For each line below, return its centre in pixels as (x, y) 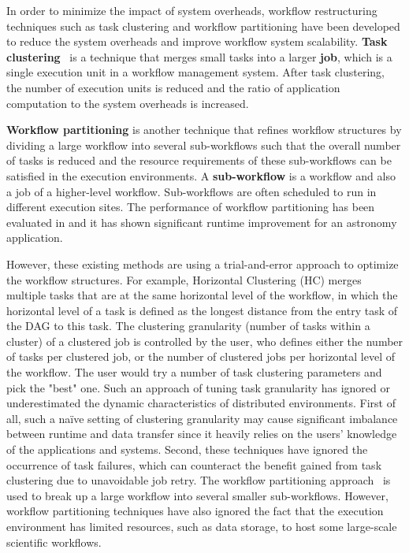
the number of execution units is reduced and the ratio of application (173, 87)
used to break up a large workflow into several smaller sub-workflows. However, (197, 495)
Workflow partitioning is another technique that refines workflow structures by (204, 130)
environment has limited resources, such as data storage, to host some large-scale (202, 526)
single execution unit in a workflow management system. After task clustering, (195, 72)
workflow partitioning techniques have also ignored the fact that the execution (195, 511)
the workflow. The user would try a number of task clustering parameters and (194, 372)
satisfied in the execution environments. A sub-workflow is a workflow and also (201, 175)
